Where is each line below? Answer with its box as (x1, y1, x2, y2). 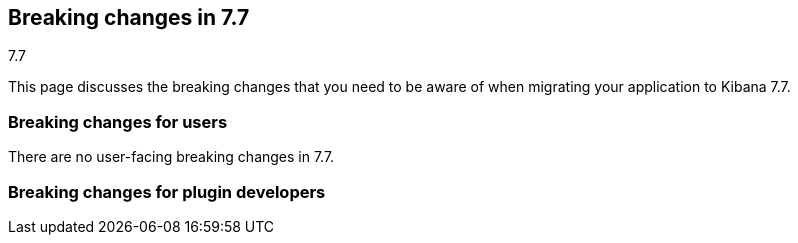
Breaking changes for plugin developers (8, 181, 326, 202)
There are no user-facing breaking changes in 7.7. (8, 148, 335, 166)
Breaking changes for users (8, 111, 228, 132)
